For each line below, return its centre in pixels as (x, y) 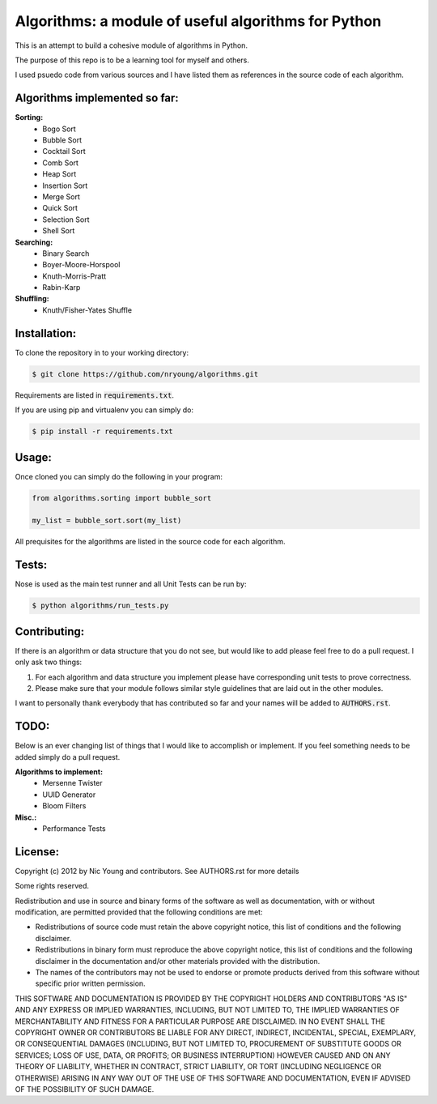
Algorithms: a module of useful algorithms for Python (198, 21)
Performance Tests (74, 828)
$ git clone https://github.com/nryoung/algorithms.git (145, 374)
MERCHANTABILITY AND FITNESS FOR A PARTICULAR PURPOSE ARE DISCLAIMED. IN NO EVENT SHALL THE (200, 1021)
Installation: (46, 333)
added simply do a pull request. (68, 757)
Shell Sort (59, 231)
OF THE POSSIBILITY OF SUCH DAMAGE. (85, 1089)
